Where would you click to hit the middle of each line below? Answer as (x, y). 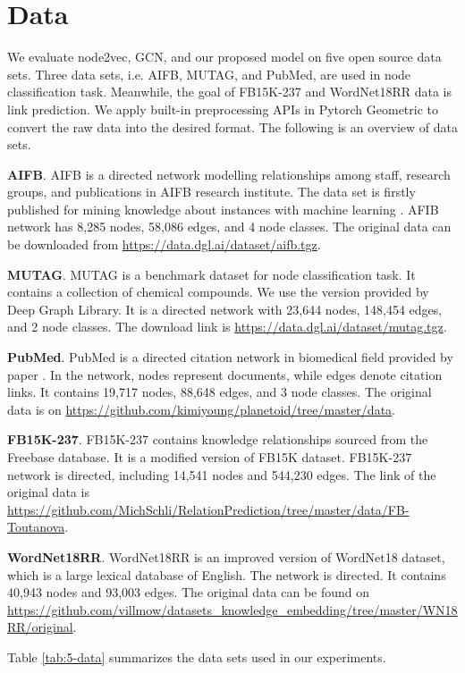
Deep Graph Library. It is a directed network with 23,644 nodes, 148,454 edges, (225, 309)
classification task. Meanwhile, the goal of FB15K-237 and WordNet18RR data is (229, 92)
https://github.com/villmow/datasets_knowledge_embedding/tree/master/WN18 (232, 609)
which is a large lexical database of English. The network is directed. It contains (227, 574)
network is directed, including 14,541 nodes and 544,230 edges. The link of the (222, 474)
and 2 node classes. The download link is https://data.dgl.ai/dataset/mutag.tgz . (227, 327)
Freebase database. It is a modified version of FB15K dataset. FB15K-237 (210, 457)
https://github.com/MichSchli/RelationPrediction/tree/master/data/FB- (208, 509)
